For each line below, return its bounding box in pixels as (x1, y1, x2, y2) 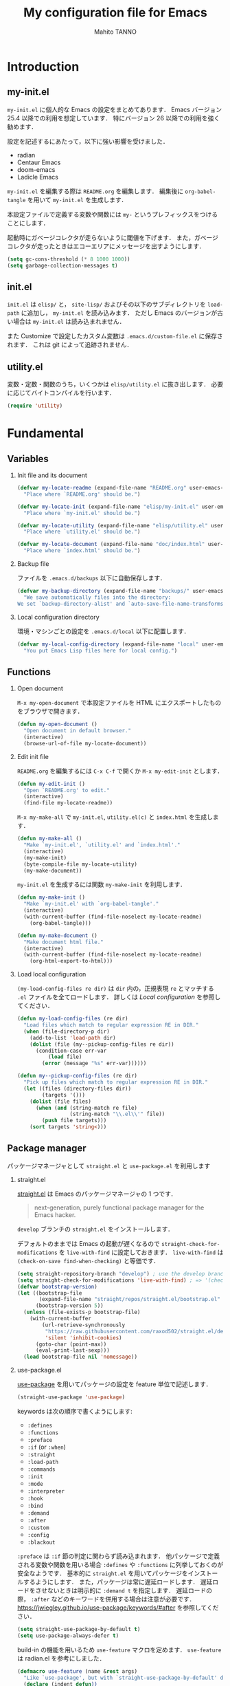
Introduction (7, 58, 80, 74)
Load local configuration (16, 970, 87, 978)
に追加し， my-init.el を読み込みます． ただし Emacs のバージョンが (21, 309, 218, 317)
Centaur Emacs (16, 158, 61, 166)
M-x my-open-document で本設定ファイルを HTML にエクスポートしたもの (16, 699, 222, 707)
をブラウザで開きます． (16, 707, 84, 716)
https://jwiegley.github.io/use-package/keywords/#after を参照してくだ (16, 1603, 219, 1612)
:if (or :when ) (27, 1443, 67, 1451)
